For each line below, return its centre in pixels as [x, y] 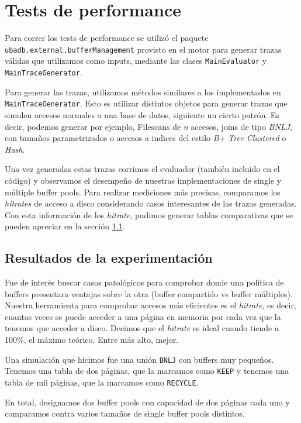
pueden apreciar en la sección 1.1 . [65, 226]
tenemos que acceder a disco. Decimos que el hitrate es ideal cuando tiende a [142, 328]
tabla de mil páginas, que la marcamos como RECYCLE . [102, 382]
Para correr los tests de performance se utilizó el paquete [107, 38]
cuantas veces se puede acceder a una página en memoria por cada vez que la [143, 316]
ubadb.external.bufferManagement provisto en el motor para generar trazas [143, 49]
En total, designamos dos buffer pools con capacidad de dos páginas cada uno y [147, 402]
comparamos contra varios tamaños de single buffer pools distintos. [125, 413]
